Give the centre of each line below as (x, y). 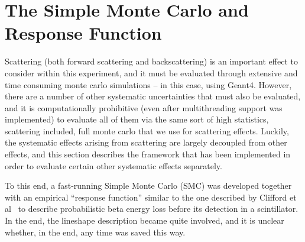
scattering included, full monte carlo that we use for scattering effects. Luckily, (147, 130)
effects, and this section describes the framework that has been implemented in (148, 154)
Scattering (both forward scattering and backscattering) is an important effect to (151, 61)
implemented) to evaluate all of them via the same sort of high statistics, (137, 119)
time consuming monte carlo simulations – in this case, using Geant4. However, (148, 84)
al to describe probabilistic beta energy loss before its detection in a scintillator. (152, 209)
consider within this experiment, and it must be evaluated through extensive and (151, 72)
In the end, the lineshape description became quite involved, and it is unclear (145, 220)
